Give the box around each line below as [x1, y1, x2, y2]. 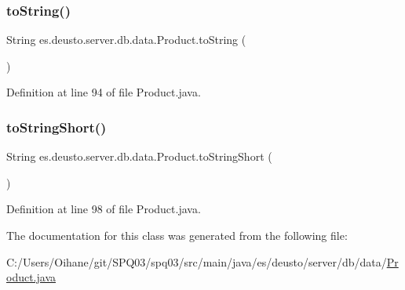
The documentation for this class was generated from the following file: [6, 227, 348, 243]
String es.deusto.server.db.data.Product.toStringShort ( [6, 148, 272, 165]
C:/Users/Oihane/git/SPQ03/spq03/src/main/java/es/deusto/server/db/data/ [6, 253, 387, 270]
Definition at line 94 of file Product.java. [6, 84, 201, 100]
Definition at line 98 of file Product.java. [6, 201, 201, 217]
